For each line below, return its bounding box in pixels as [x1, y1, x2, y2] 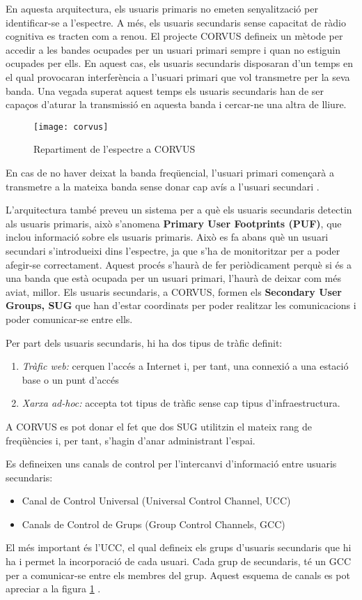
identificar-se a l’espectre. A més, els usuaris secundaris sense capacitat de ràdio [6, 15, 346, 29]
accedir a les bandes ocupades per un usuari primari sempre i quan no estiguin [6, 42, 340, 57]
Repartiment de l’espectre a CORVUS [33, 142, 196, 156]
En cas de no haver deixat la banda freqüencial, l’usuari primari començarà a [6, 165, 334, 179]
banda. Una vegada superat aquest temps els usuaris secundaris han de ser [6, 83, 324, 98]
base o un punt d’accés [22, 372, 119, 387]
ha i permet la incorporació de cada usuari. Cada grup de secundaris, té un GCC [6, 554, 352, 569]
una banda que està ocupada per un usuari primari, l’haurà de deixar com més [6, 271, 341, 285]
